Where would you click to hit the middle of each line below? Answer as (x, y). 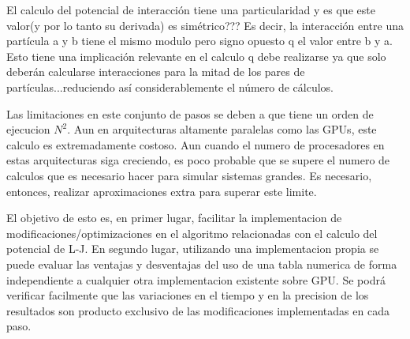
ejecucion (28, 129)
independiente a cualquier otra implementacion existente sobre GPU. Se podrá (196, 279)
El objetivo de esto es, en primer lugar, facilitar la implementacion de (174, 218)
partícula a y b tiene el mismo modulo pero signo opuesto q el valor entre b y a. (199, 41)
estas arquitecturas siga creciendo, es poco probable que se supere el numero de (198, 160)
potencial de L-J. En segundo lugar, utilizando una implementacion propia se (193, 249)
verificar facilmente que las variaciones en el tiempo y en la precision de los (188, 295)
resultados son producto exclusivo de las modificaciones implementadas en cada (198, 310)
